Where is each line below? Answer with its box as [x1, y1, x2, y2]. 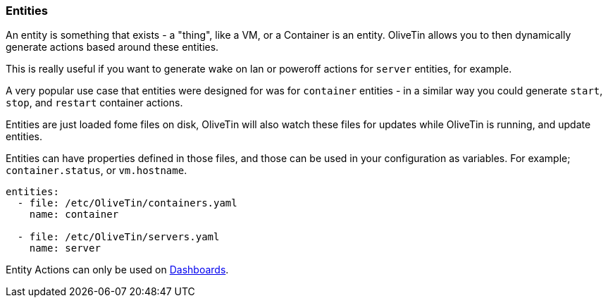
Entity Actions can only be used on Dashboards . [6, 264, 229, 276]
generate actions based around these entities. [6, 41, 219, 54]
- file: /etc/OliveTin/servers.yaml [17, 231, 220, 243]
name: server [29, 242, 101, 254]
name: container [29, 209, 119, 221]
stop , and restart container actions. [6, 97, 183, 109]
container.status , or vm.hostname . [6, 164, 187, 177]
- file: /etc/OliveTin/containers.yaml [17, 197, 237, 209]
